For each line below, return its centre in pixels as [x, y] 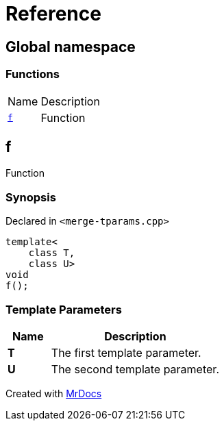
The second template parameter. [135, 369]
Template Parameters [64, 309]
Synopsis [31, 197]
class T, [52, 253]
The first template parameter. [126, 352]
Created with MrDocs [54, 393]
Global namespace [71, 47]
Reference [53, 14]
